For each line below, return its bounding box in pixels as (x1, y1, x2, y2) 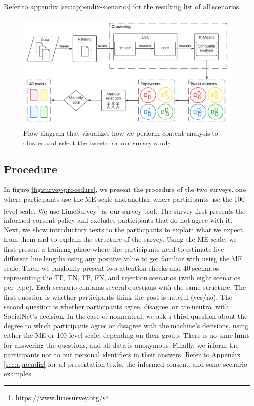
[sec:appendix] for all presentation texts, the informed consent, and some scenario (4, 358, 248, 369)
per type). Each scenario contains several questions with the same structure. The (4, 282, 246, 292)
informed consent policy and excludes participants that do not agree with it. (4, 215, 233, 225)
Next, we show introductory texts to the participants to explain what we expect (4, 224, 243, 235)
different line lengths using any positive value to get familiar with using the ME (4, 253, 243, 263)
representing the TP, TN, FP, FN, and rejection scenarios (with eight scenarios (4, 272, 240, 283)
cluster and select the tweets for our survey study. (23, 137, 172, 147)
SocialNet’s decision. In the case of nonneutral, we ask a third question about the (4, 310, 248, 321)
